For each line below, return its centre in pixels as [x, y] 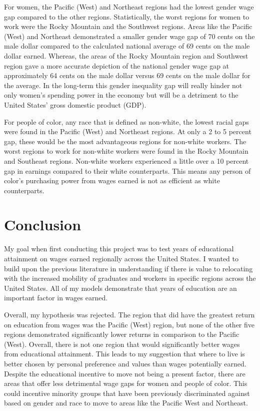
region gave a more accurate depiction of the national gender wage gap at [117, 65]
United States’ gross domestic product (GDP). [75, 104]
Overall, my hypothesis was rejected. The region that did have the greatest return [129, 314]
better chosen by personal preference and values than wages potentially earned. [125, 363]
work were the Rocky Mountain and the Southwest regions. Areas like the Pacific [128, 26]
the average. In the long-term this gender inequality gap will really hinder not [123, 85]
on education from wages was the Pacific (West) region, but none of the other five [129, 324]
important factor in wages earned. [56, 298]
